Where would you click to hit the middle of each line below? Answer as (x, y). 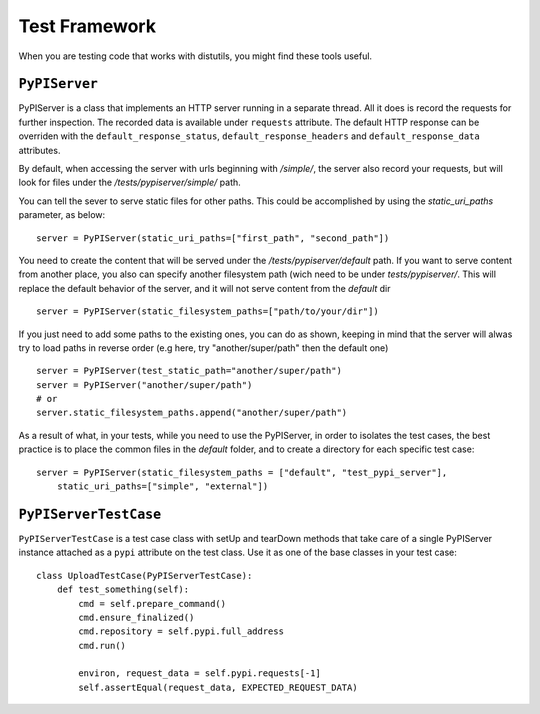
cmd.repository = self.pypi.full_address (181, 631)
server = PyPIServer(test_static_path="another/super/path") (189, 371)
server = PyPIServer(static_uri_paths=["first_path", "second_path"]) (213, 238)
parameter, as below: (62, 215)
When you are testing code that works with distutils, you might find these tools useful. (195, 56)
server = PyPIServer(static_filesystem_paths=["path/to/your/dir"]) (207, 311)
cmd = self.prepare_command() (152, 603)
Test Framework (87, 26)
